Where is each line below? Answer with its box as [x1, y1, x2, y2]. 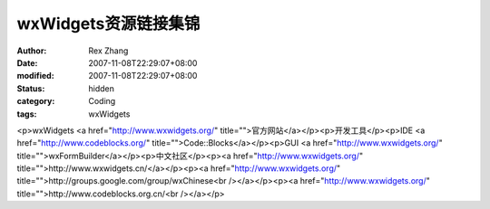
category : [16, 96, 55, 107]
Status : [16, 82, 45, 94]
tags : [16, 109, 37, 119]
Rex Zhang [88, 45, 129, 56]
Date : [16, 57, 38, 68]
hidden [88, 82, 115, 94]
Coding [88, 96, 116, 107]
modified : [16, 71, 54, 81]
